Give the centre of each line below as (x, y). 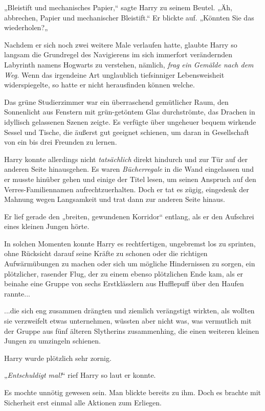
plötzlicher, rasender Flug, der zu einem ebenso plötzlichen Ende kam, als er (124, 273)
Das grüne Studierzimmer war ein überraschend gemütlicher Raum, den (116, 101)
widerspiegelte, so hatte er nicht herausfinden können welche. (100, 85)
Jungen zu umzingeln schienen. (52, 341)
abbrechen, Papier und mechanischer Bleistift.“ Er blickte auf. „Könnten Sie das (129, 17)
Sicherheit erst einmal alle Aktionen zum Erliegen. (83, 402)
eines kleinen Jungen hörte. (47, 226)
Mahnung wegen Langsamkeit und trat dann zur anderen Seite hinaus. (115, 199)
